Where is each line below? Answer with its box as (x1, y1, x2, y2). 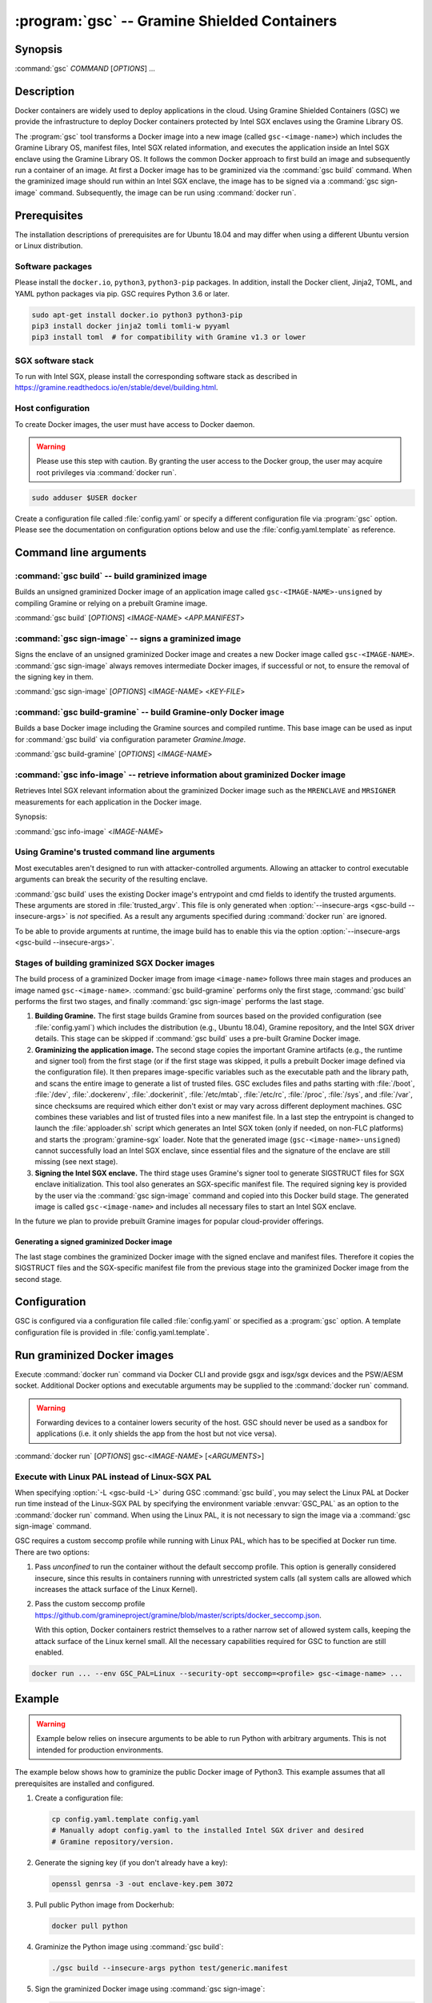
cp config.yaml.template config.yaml (51, 1815, 200, 1824)
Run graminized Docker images (14, 1348, 174, 1362)
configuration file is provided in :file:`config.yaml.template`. (14, 1327, 210, 1337)
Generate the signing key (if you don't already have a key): (34, 1857, 228, 1867)
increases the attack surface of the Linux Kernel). (34, 1585, 198, 1594)
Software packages (14, 260, 92, 272)
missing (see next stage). (34, 1157, 118, 1167)
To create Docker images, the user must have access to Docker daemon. (14, 419, 255, 429)
